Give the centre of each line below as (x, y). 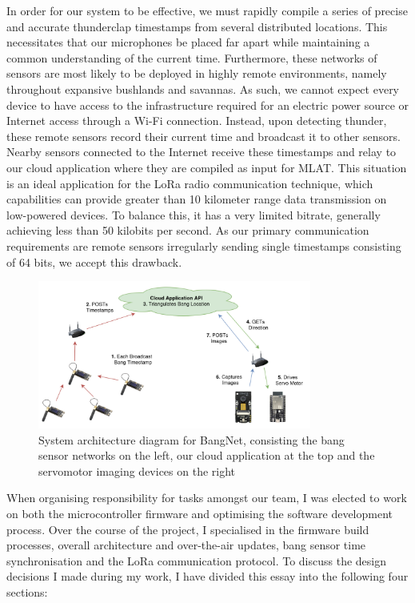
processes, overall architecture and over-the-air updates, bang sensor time (186, 545)
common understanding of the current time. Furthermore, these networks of (192, 57)
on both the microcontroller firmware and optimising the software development (200, 514)
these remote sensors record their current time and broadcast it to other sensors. (204, 136)
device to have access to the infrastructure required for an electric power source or (208, 105)
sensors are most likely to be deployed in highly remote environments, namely (197, 73)
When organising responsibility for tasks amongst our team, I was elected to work (207, 498)
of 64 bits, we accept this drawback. (94, 261)
